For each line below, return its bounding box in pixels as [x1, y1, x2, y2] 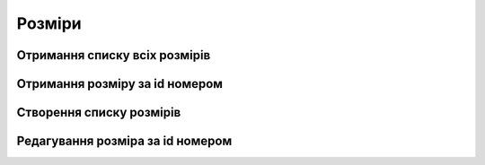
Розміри [16, 13, 83, 33]
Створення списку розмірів [16, 105, 181, 120]
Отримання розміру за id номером [16, 76, 224, 91]
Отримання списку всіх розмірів [16, 48, 211, 63]
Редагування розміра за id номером [16, 134, 233, 149]
